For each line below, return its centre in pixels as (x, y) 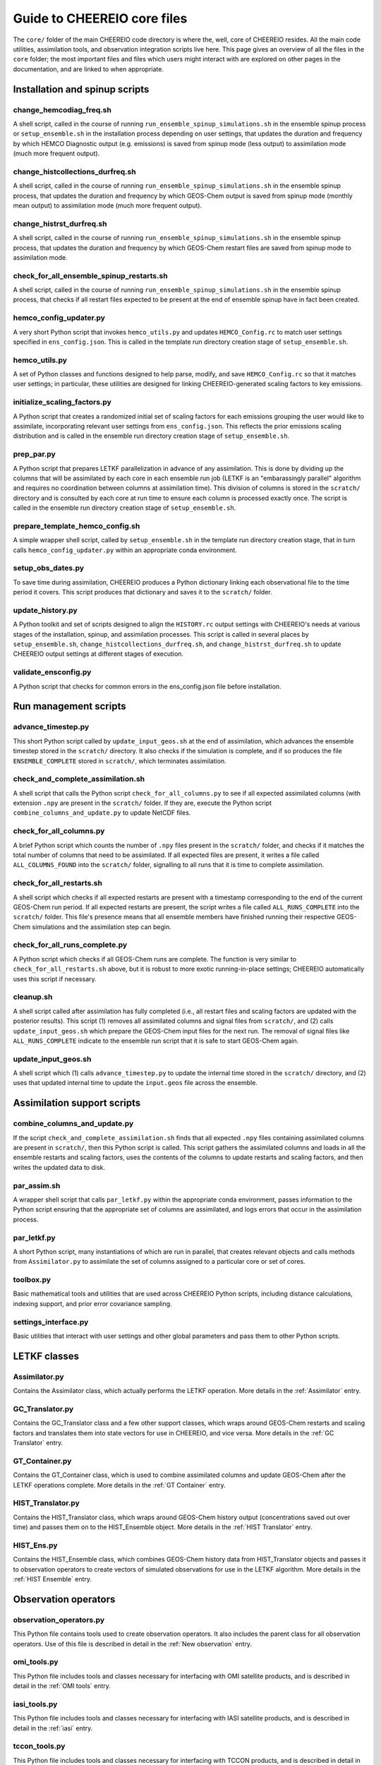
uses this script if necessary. (55, 979)
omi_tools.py (36, 1662)
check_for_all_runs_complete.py (70, 945)
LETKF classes (46, 1356)
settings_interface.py (51, 1322)
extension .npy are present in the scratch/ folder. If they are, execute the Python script (142, 803)
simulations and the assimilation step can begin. (102, 927)
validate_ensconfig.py (52, 672)
